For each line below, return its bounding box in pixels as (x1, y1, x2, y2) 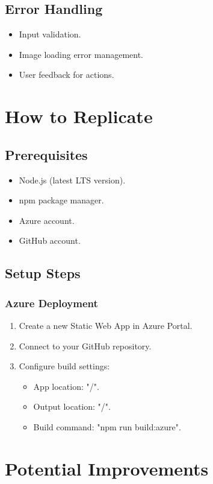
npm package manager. (19, 194, 104, 206)
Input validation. (19, 28, 81, 40)
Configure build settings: (19, 360, 110, 372)
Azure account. (19, 214, 75, 226)
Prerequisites (5, 145, 88, 164)
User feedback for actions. (19, 68, 114, 81)
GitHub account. (19, 234, 81, 247)
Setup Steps (5, 264, 81, 282)
